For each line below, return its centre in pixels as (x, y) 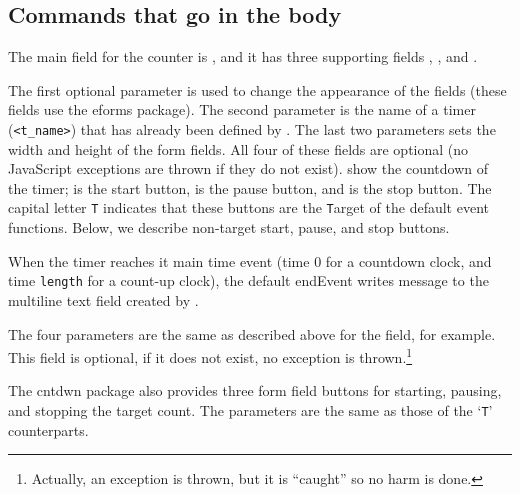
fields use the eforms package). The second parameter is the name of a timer (242, 109)
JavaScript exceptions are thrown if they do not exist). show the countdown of (248, 168)
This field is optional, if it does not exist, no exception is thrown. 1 (210, 355)
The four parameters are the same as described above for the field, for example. (252, 333)
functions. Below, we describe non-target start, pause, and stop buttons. (229, 227)
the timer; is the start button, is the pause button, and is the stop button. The (250, 187)
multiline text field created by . (103, 299)
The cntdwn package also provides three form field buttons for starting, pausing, (255, 390)
